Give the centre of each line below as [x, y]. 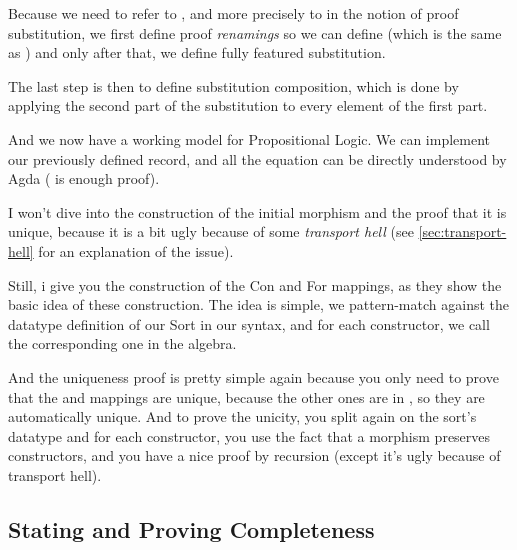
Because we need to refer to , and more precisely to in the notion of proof [233, 13]
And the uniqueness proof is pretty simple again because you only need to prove [253, 376]
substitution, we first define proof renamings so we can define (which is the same [255, 32]
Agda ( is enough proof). [84, 178]
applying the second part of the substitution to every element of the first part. [248, 105]
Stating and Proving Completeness [191, 528]
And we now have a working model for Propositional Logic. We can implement [249, 138]
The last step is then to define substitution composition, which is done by [233, 85]
